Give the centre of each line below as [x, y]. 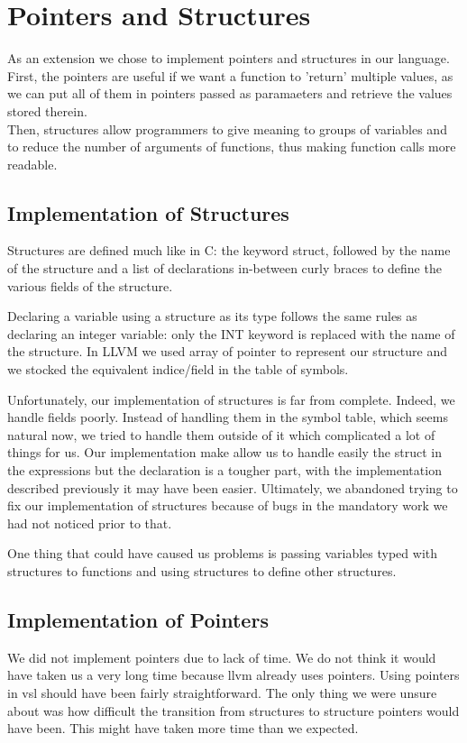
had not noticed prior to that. [90, 523]
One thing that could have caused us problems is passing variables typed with [223, 553]
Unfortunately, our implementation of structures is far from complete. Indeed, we [231, 399]
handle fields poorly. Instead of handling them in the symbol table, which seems [228, 417]
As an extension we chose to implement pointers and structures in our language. [229, 58]
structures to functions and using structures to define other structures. [202, 570]
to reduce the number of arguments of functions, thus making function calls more [232, 147]
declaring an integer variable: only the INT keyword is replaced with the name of [231, 333]
